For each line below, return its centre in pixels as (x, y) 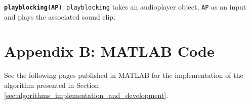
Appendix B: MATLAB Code (109, 51)
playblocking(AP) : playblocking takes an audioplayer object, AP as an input (125, 7)
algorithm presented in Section (52, 85)
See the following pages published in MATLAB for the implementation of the (124, 75)
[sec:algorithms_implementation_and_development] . (86, 95)
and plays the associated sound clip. (60, 16)
